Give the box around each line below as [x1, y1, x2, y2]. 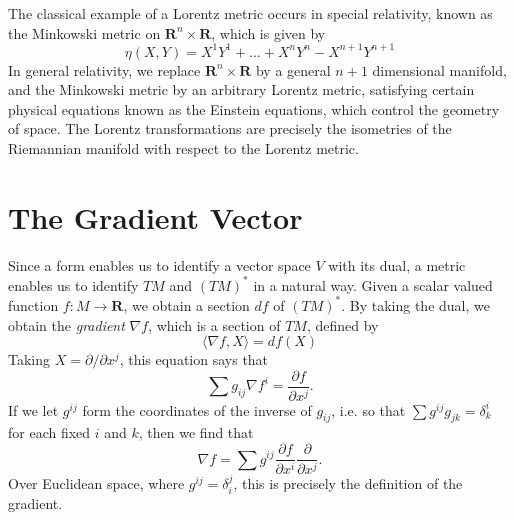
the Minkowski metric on [8, 22, 161, 43]
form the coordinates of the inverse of [82, 399, 312, 420]
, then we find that [138, 422, 254, 443]
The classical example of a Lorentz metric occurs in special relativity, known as [8, 3, 493, 23]
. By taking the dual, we [341, 294, 490, 315]
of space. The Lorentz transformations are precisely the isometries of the [8, 118, 452, 139]
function [8, 294, 59, 315]
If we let [8, 399, 59, 420]
